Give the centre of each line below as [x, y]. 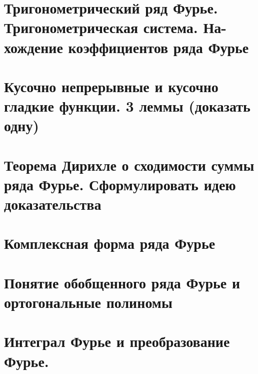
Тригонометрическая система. [101, 27]
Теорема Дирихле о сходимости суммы [129, 164]
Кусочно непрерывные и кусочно [111, 86]
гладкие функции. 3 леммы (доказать [127, 106]
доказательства [53, 204]
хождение [33, 47]
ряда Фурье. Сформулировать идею [120, 184]
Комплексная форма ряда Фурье [110, 243]
